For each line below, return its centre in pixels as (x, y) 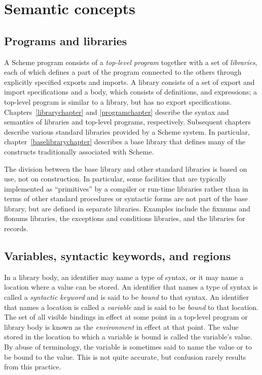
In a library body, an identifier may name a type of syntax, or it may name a (124, 277)
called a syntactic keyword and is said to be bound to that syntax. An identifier (127, 297)
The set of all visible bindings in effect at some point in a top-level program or (126, 317)
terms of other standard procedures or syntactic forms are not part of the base (126, 198)
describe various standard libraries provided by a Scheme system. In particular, (127, 131)
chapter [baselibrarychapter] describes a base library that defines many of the (125, 142)
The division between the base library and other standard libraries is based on (126, 168)
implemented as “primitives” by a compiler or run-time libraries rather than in (126, 188)
